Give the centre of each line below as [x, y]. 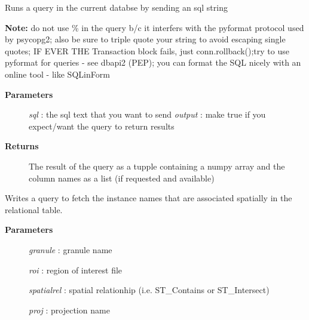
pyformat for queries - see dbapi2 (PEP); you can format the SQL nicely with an [153, 62]
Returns [22, 146]
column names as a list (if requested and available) [122, 178]
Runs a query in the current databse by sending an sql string [116, 7]
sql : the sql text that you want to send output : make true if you [147, 114]
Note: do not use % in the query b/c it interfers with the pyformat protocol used [154, 27]
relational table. [34, 209]
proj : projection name [69, 310]
